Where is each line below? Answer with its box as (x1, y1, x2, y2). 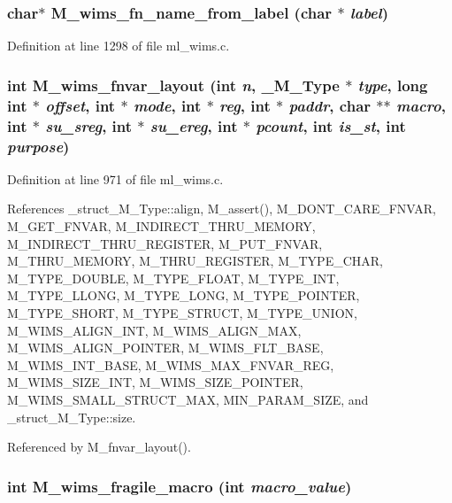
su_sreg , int (45, 114, 133, 136)
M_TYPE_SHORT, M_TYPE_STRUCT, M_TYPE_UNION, (7, 303, 357, 321)
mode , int (133, 94, 202, 116)
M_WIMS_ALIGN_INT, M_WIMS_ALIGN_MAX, (7, 321, 302, 339)
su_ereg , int (149, 114, 238, 136)
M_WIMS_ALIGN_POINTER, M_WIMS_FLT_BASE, (7, 338, 324, 357)
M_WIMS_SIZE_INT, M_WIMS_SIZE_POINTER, (7, 373, 303, 391)
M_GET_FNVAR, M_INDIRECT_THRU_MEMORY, (7, 216, 316, 235)
